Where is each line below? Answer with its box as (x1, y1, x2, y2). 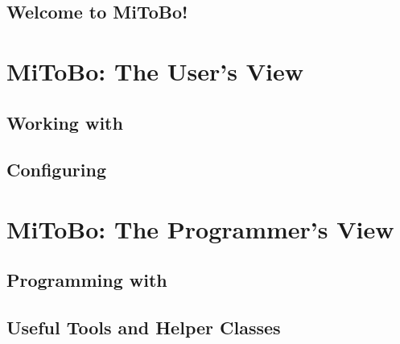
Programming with (6, 267, 167, 292)
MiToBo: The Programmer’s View (6, 212, 394, 245)
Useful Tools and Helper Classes (6, 315, 281, 340)
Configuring (6, 157, 107, 182)
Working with (6, 110, 123, 135)
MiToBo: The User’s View (6, 54, 303, 87)
